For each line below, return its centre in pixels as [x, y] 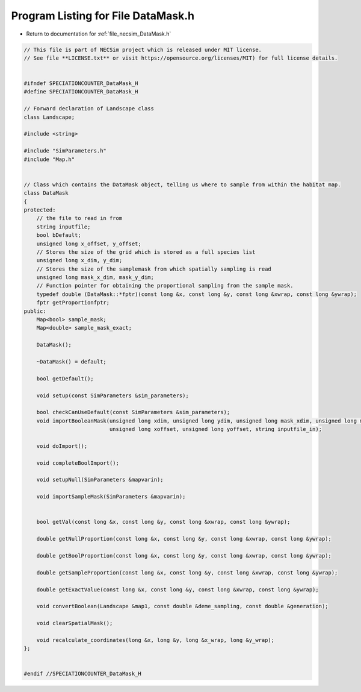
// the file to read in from [79, 218]
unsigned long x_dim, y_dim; [79, 260]
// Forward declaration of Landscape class [89, 109]
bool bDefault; [59, 235]
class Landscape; [49, 117]
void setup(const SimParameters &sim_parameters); [113, 395]
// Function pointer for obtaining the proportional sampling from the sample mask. [165, 286]
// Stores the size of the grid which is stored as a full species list [146, 252]
